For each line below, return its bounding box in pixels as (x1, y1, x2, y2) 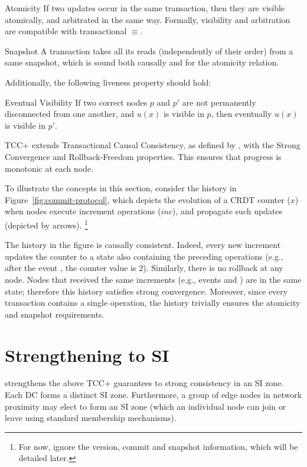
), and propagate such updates (172, 205, 283, 217)
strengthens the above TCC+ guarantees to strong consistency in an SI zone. (5, 377, 284, 389)
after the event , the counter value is (5, 262, 136, 274)
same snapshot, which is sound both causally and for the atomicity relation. (5, 56, 279, 68)
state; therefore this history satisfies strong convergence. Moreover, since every (5, 285, 288, 297)
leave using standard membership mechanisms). (5, 412, 177, 424)
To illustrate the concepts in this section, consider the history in (5, 182, 237, 194)
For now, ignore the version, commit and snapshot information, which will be (18, 440, 298, 452)
